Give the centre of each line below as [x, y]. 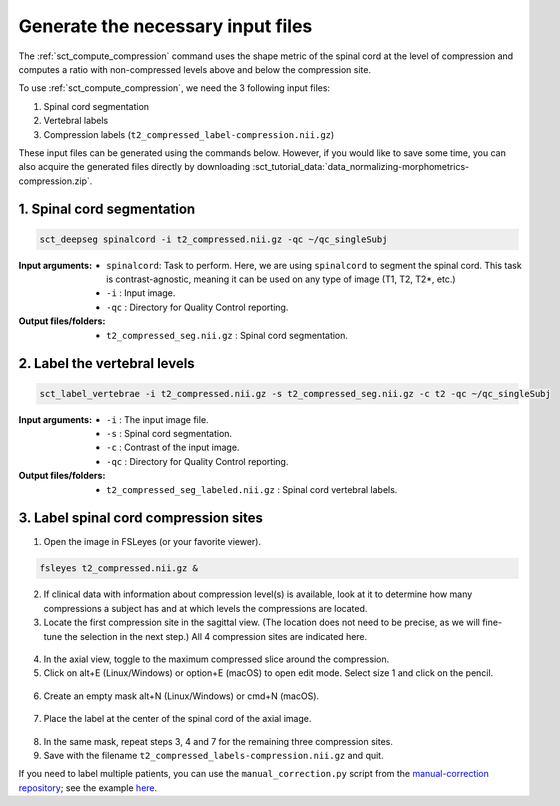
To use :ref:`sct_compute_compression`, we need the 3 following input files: [174, 88]
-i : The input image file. [157, 419]
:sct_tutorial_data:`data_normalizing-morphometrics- [361, 167]
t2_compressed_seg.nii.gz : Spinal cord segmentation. [227, 335]
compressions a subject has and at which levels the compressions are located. [205, 608]
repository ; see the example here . [88, 787]
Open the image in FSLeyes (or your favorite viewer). [152, 542]
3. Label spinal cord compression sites [141, 518]
